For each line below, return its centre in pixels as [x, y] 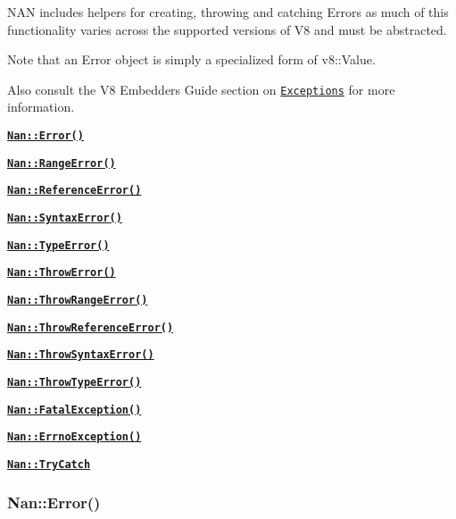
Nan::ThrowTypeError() [75, 382]
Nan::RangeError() [62, 163]
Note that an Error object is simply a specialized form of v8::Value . [191, 59]
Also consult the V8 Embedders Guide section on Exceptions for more [201, 89]
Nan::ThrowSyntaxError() [81, 355]
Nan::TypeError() [58, 245]
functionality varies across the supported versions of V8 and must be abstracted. [227, 29]
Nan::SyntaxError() [65, 218]
